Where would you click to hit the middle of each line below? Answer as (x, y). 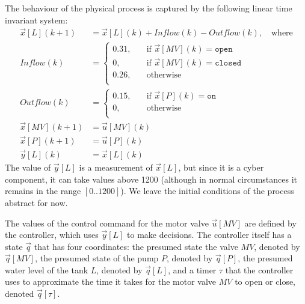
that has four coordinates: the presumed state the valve (136, 246)
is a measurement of (116, 167)
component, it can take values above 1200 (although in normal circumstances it (151, 179)
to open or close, (265, 281)
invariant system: (36, 20)
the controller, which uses (52, 235)
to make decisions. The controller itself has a (209, 235)
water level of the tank (47, 269)
